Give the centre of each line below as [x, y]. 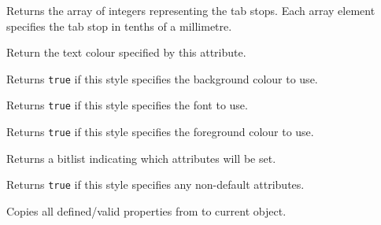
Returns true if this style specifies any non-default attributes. [155, 184]
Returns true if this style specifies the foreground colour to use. [160, 132]
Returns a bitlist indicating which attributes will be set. [141, 158]
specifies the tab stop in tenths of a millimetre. [119, 26]
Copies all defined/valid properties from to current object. [146, 211]
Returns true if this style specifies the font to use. [127, 105]
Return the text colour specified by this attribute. [126, 52]
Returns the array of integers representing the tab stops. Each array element [191, 10]
